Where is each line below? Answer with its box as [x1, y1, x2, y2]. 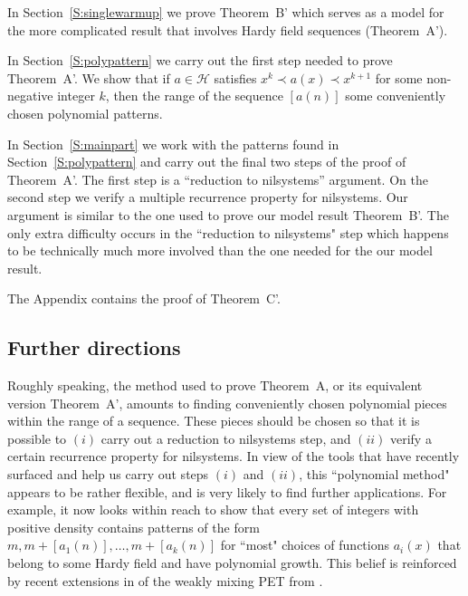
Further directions [7, 333, 181, 361]
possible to [7, 428, 67, 447]
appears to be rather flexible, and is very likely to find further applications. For [7, 482, 447, 501]
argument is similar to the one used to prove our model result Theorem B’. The [7, 205, 449, 224]
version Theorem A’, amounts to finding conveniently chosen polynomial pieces [7, 393, 447, 412]
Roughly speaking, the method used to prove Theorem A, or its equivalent [7, 376, 423, 395]
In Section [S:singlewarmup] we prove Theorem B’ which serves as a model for [7, 3, 444, 21]
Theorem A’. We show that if [7, 68, 170, 87]
